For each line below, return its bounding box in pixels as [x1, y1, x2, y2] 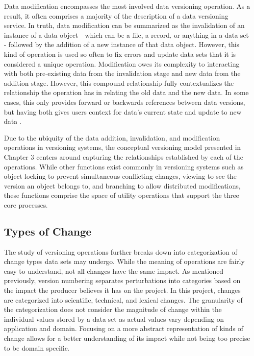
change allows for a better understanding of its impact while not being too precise [4, 333, 250, 343]
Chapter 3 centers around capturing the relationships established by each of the [4, 151, 243, 162]
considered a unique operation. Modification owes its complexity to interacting [4, 58, 240, 69]
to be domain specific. [4, 342, 70, 353]
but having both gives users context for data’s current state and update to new [4, 106, 242, 117]
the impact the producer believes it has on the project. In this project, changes [4, 285, 241, 295]
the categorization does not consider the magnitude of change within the [4, 304, 222, 314]
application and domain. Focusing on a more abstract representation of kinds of [4, 323, 243, 333]
